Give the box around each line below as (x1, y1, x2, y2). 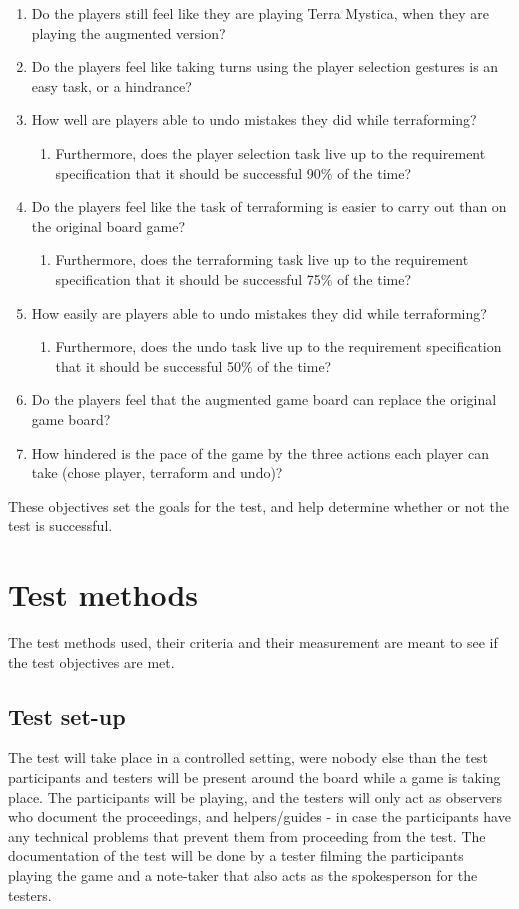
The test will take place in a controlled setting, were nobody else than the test (8, 747, 488, 768)
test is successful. (8, 515, 113, 536)
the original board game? (31, 215, 186, 236)
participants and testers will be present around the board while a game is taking (8, 766, 501, 787)
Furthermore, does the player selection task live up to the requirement (55, 142, 486, 163)
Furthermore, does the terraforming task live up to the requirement (55, 249, 469, 270)
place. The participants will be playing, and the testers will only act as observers (8, 786, 503, 807)
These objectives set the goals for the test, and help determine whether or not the (8, 495, 509, 516)
